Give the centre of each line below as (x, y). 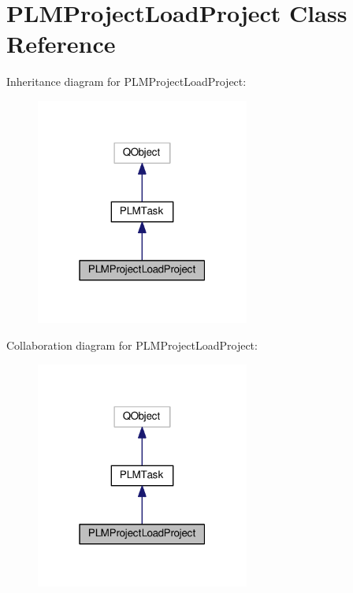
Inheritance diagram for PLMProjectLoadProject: (126, 82)
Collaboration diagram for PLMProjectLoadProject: (132, 345)
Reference (61, 44)
